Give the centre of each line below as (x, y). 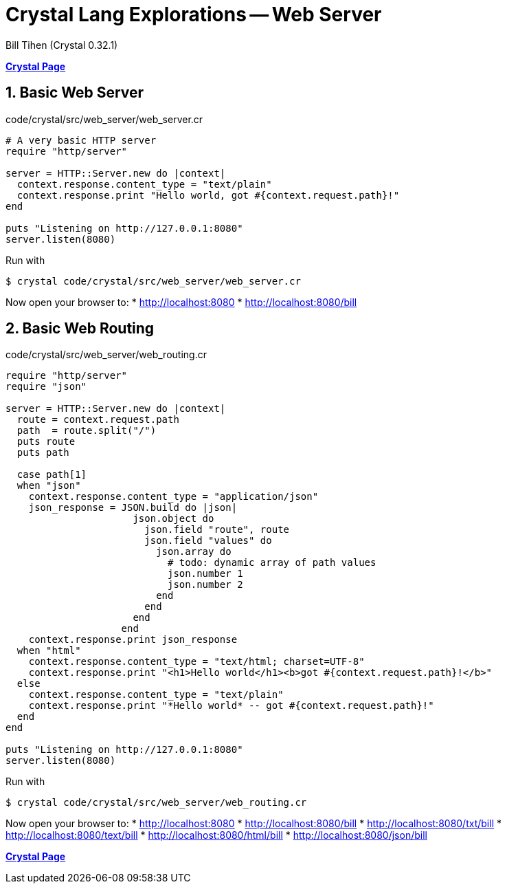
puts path (43, 453)
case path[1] (52, 475)
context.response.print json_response (133, 640)
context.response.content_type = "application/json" (173, 497)
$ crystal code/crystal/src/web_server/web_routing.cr (156, 803)
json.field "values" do (208, 541)
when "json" (49, 486)
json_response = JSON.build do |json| (133, 508)
